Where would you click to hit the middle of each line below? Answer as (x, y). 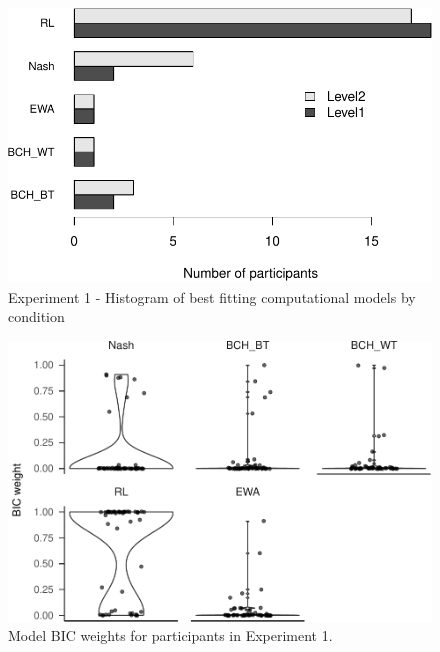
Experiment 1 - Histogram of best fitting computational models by (212, 296)
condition (36, 316)
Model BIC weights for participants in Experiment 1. (170, 635)
